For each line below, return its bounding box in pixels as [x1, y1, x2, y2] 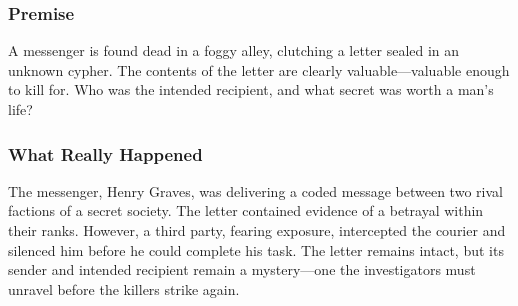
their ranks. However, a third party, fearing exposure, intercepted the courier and [8, 220, 506, 240]
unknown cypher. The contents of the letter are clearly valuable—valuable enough [8, 59, 510, 80]
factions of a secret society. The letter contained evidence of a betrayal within [8, 200, 484, 221]
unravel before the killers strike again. [8, 278, 240, 299]
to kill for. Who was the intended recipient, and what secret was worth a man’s [8, 79, 494, 100]
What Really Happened [8, 141, 203, 166]
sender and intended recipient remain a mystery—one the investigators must [8, 259, 476, 280]
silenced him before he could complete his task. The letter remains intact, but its [8, 239, 504, 260]
